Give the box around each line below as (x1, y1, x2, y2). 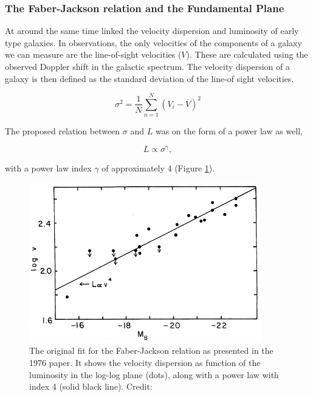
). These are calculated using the (186, 48, 308, 61)
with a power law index (5, 161, 92, 174)
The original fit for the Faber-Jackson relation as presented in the (29, 344, 273, 357)
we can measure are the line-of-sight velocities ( (5, 48, 182, 61)
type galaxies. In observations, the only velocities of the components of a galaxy (5, 36, 302, 49)
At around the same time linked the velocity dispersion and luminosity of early (5, 24, 299, 37)
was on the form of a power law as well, (155, 125, 303, 137)
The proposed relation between (5, 125, 120, 137)
